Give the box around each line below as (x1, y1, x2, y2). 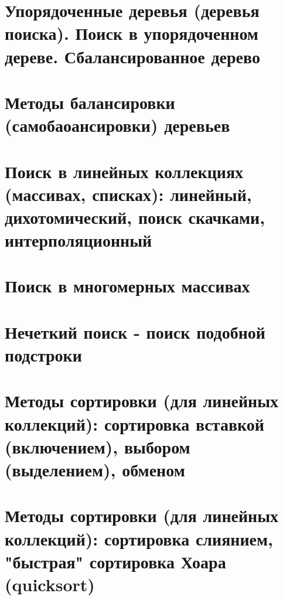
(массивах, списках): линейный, (5, 182, 252, 206)
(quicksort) (5, 572, 95, 596)
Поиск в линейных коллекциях (5, 159, 244, 183)
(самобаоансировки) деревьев (5, 113, 230, 137)
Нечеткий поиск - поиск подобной (5, 319, 265, 343)
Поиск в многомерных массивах (5, 274, 250, 298)
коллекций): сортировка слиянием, (5, 526, 274, 550)
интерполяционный (5, 228, 152, 252)
